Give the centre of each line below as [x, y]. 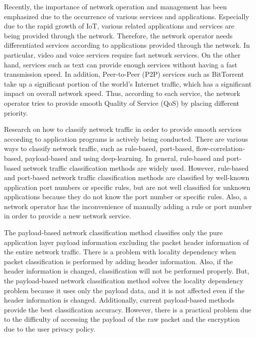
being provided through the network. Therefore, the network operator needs [118, 35]
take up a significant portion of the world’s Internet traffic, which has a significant [128, 83]
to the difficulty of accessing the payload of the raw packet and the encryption [122, 319]
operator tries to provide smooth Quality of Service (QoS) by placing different [122, 103]
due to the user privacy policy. [50, 329]
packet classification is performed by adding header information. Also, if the [118, 261]
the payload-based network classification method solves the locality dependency [124, 281]
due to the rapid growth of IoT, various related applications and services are [119, 26]
